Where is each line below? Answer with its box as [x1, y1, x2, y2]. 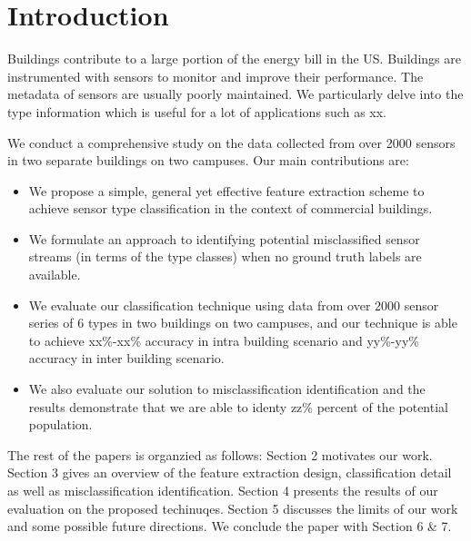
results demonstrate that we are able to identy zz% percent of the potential [28, 397, 448, 416]
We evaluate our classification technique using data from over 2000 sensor [28, 295, 439, 314]
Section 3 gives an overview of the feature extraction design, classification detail [7, 463, 452, 482]
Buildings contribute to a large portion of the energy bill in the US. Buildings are [7, 49, 461, 68]
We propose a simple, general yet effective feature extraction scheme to [28, 181, 425, 200]
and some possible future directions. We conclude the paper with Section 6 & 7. [7, 516, 452, 536]
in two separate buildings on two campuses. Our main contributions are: [7, 151, 409, 170]
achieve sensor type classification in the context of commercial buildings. [28, 199, 433, 218]
